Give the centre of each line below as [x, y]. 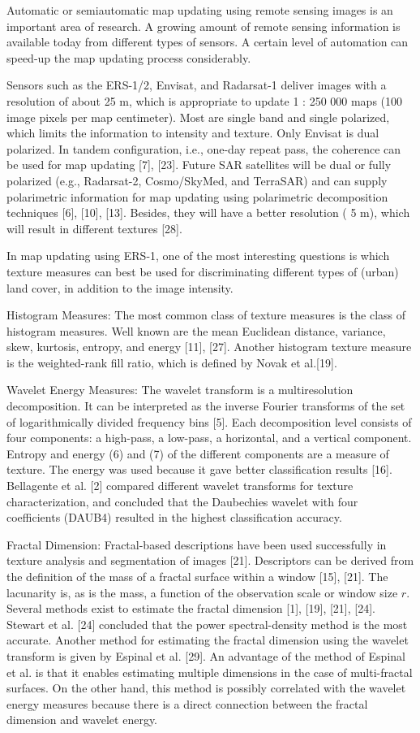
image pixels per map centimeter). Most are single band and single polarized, [198, 117]
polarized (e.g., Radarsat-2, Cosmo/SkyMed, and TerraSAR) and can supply [197, 180]
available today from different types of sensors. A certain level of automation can [208, 42]
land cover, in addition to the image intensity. [120, 287]
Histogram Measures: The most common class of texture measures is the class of [206, 315]
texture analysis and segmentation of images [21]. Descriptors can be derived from [210, 560]
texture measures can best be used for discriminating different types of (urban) [203, 271]
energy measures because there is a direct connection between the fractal [187, 703]
